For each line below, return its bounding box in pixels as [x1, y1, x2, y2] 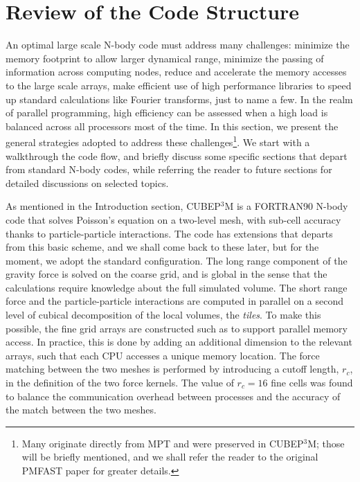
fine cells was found [271, 375, 353, 390]
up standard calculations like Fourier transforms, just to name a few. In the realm [6, 91, 353, 106]
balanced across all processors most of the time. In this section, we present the [6, 118, 339, 133]
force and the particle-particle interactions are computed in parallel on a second [6, 294, 344, 308]
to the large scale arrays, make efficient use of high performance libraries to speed [6, 78, 352, 92]
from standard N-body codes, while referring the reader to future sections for [6, 162, 332, 177]
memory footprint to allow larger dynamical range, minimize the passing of [6, 51, 324, 65]
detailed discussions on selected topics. [6, 175, 169, 190]
